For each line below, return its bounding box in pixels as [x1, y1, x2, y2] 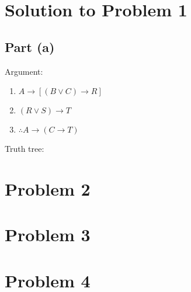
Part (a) [5, 37, 55, 55]
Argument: [5, 65, 43, 77]
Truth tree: [5, 142, 44, 155]
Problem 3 [5, 223, 91, 246]
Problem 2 [5, 176, 91, 200]
